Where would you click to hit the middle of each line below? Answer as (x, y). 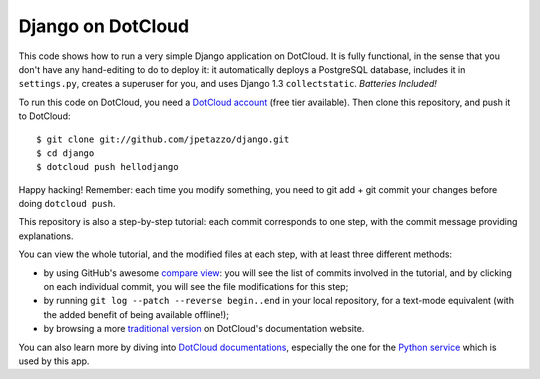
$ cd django (65, 153)
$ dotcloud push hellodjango (107, 167)
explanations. (46, 236)
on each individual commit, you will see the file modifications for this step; (196, 287)
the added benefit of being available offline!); (136, 314)
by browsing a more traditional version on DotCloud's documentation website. (204, 329)
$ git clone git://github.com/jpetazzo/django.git (163, 139)
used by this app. (54, 361)
